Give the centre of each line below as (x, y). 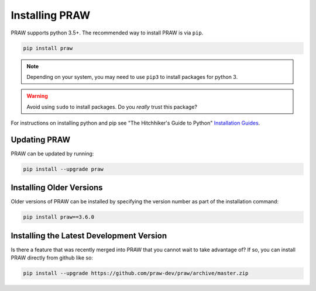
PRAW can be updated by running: (52, 153)
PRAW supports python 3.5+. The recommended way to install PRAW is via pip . (107, 33)
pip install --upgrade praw (63, 169)
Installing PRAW (51, 15)
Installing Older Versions (57, 188)
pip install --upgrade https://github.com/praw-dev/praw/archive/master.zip (136, 273)
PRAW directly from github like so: (52, 258)
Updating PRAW (41, 139)
